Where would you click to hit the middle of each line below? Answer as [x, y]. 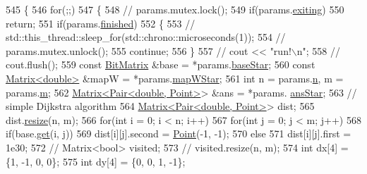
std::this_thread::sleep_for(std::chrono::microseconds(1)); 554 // [146, 37]
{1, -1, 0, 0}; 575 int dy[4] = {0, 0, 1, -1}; [96, 161]
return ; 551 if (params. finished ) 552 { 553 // [101, 23]
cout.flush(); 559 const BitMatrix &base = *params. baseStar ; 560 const [161, 64]
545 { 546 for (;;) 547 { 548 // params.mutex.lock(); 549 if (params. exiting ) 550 [175, 9]
